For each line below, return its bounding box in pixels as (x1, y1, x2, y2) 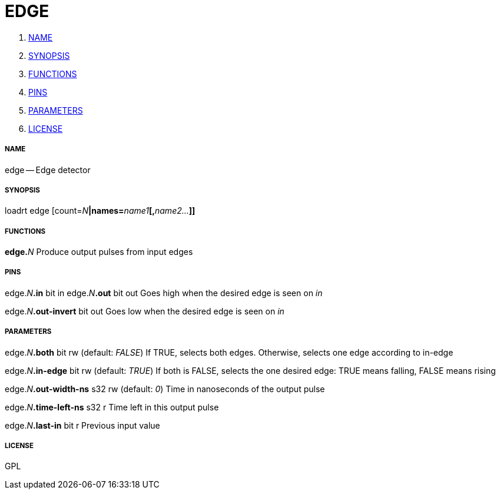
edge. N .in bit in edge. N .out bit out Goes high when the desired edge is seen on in (5, 287, 323, 298)
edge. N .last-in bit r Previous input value (5, 420, 160, 430)
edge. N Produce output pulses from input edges (5, 247, 193, 257)
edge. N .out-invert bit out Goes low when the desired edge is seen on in (5, 306, 284, 316)
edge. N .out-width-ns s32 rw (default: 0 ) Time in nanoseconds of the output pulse (5, 383, 325, 394)
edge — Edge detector (5, 164, 91, 175)
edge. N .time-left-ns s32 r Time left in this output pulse (5, 402, 219, 412)
